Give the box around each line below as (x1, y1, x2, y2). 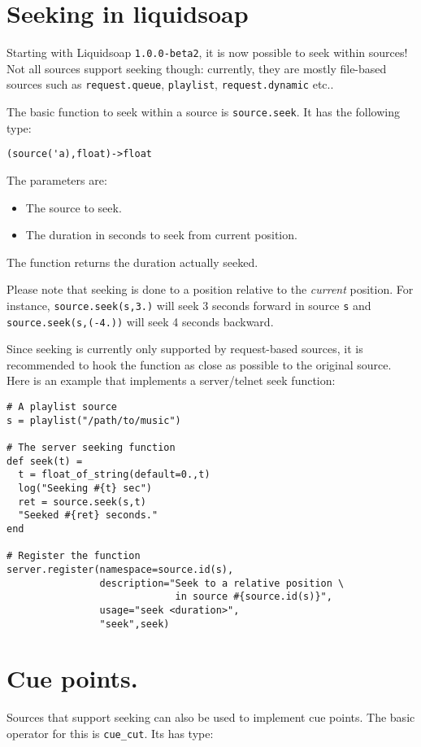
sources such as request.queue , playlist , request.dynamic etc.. (7, 76, 334, 93)
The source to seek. (25, 199, 122, 216)
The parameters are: (7, 171, 107, 188)
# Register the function (7, 550, 141, 562)
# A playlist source (7, 401, 118, 413)
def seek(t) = (7, 455, 83, 467)
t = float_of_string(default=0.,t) (18, 469, 210, 481)
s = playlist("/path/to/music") (7, 414, 181, 426)
